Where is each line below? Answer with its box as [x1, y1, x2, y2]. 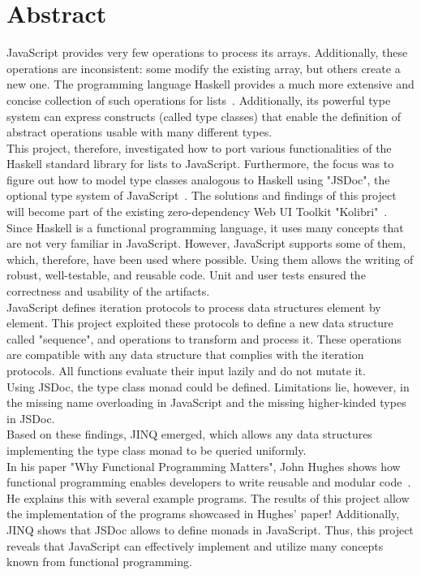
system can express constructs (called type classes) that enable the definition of [6, 107, 402, 124]
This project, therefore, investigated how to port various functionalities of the [6, 139, 392, 156]
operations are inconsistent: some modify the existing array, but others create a [6, 59, 401, 76]
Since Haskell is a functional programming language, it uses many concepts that [6, 218, 404, 236]
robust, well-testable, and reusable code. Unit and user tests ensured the [6, 266, 366, 283]
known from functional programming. [6, 553, 192, 570]
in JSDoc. [6, 409, 55, 426]
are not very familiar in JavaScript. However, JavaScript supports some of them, [6, 235, 406, 252]
